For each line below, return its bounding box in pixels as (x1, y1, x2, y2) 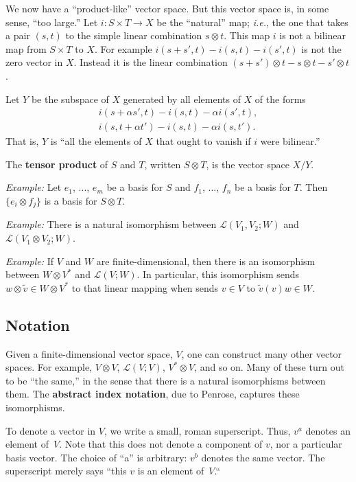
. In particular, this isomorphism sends (137, 267, 300, 282)
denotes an (305, 423, 351, 437)
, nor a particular (270, 437, 342, 451)
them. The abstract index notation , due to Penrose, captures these (5, 387, 300, 401)
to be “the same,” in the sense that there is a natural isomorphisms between (5, 373, 326, 387)
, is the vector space (206, 157, 289, 171)
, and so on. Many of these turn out (194, 360, 344, 374)
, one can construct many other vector (181, 346, 342, 360)
